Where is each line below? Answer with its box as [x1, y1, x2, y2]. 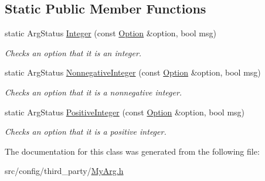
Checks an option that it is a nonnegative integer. [5, 86, 182, 98]
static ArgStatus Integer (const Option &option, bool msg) [5, 27, 216, 39]
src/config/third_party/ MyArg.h [5, 165, 124, 177]
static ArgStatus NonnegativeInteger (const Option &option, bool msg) [5, 66, 261, 78]
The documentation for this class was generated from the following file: [5, 145, 260, 157]
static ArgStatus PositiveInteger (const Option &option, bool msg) [5, 105, 245, 118]
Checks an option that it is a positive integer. [5, 125, 167, 138]
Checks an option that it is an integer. [5, 46, 142, 59]
